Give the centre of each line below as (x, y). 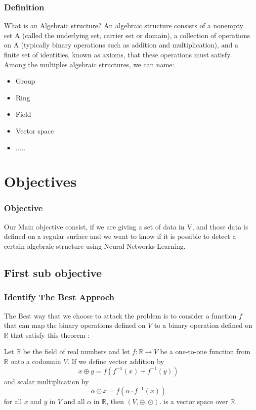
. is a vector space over (194, 401)
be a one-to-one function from (205, 351)
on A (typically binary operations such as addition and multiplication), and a (121, 45)
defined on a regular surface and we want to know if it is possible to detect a (120, 236)
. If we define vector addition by (116, 361)
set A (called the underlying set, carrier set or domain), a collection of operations (127, 35)
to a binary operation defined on (203, 325)
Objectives (40, 181)
